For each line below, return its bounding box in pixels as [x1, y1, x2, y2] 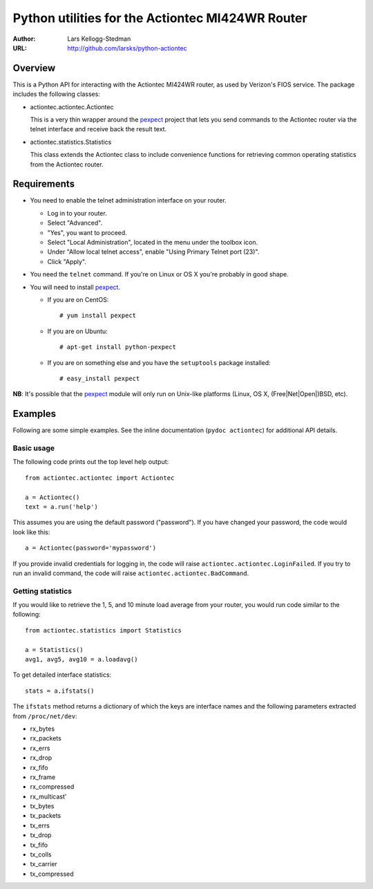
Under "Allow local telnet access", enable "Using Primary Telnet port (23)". [47, 247, 260, 256]
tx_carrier [30, 860, 58, 868]
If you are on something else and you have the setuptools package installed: [47, 358, 271, 366]
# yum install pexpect [59, 312, 137, 319]
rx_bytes [30, 724, 55, 733]
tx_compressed [30, 870, 74, 878]
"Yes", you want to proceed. [47, 228, 127, 236]
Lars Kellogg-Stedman [67, 35, 131, 43]
